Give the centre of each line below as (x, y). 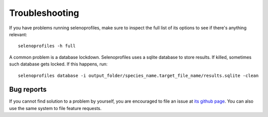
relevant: (18, 34)
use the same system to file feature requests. (55, 108)
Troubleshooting (44, 13)
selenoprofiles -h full (47, 46)
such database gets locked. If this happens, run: (58, 64)
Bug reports (28, 89)
